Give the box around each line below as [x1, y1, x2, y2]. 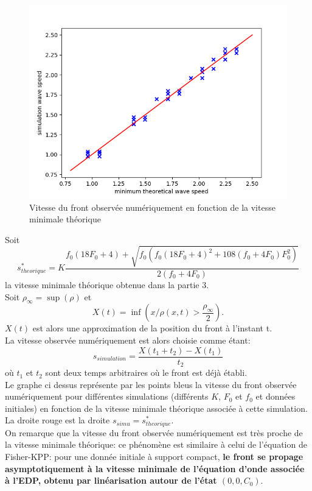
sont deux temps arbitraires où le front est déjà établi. [45, 366, 248, 379]
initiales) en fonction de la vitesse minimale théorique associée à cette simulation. [5, 401, 308, 414]
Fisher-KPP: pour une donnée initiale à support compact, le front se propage [5, 450, 303, 463]
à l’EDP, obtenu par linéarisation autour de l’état [5, 474, 217, 487]
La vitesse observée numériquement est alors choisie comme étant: [5, 333, 251, 346]
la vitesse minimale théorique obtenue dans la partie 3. [5, 278, 209, 291]
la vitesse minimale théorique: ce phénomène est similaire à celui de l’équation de [5, 438, 307, 451]
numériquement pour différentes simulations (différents [5, 390, 209, 403]
